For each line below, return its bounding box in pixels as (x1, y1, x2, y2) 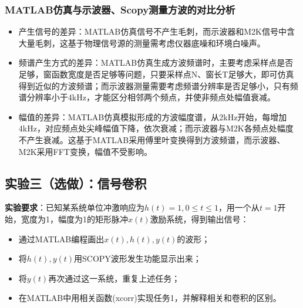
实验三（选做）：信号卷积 (5, 174, 147, 192)
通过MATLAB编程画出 (18, 232, 105, 245)
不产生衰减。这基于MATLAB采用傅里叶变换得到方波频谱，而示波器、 (18, 133, 285, 145)
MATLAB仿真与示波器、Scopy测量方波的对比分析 (5, 2, 235, 16)
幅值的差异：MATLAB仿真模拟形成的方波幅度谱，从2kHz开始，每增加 (18, 110, 287, 123)
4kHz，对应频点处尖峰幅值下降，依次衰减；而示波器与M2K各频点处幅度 (18, 122, 294, 134)
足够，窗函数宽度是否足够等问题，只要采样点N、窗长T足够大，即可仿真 (18, 68, 294, 80)
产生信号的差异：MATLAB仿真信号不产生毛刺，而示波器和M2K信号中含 (18, 25, 295, 38)
